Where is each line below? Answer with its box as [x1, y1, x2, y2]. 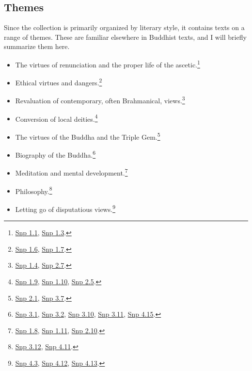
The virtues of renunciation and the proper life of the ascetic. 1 [15, 58, 200, 69]
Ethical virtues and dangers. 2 [15, 76, 102, 87]
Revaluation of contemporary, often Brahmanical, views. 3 [15, 94, 185, 106]
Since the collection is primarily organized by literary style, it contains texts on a [4, 22, 245, 32]
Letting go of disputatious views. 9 [15, 202, 115, 214]
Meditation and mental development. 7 [15, 166, 128, 178]
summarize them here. [4, 41, 70, 51]
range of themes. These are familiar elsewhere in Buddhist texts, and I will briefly [4, 32, 247, 42]
